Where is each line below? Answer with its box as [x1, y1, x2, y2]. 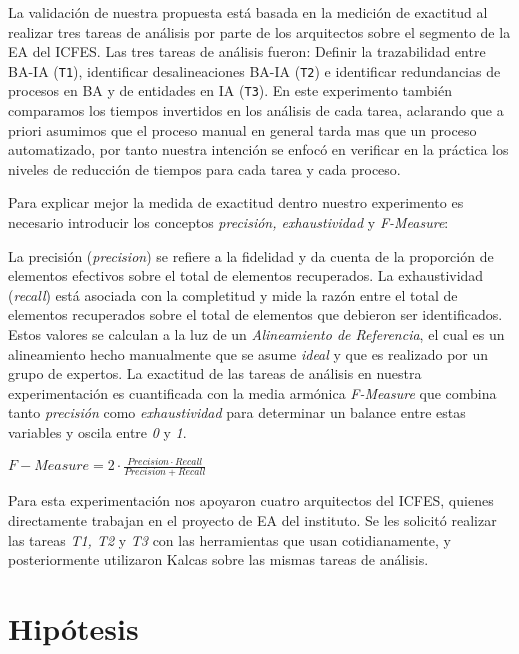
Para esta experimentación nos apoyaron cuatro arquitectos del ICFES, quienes [8, 490, 494, 511]
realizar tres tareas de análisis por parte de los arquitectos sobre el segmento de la [8, 21, 511, 42]
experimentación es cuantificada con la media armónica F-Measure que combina [8, 382, 497, 403]
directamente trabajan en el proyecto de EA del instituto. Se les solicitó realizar [8, 510, 497, 531]
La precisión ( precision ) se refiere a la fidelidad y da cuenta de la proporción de [8, 245, 494, 266]
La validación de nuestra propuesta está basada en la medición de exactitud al [8, 2, 488, 22]
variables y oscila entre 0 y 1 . [8, 422, 187, 442]
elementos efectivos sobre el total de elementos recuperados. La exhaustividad [8, 265, 484, 286]
